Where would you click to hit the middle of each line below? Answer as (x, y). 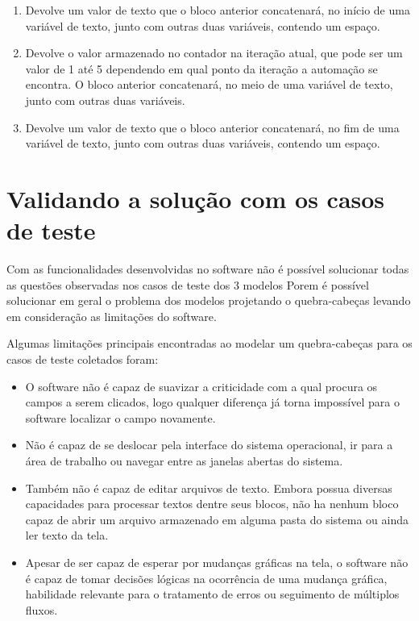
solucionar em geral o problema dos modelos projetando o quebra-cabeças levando (209, 300)
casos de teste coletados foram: (83, 359)
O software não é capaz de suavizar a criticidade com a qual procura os (201, 386)
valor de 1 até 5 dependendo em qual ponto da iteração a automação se (201, 68)
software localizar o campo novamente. (120, 417)
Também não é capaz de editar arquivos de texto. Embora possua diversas (209, 488)
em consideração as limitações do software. (112, 316)
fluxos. (41, 609)
